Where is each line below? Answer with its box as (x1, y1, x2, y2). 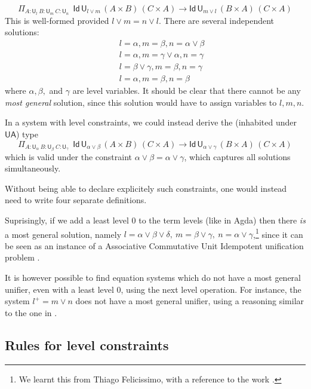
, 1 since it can (253, 226, 303, 240)
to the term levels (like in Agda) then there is (138, 214, 306, 226)
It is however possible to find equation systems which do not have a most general (5, 271, 301, 284)
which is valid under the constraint (5, 150, 132, 163)
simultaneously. (5, 162, 61, 174)
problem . (5, 251, 40, 264)
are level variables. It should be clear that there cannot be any (72, 84, 301, 97)
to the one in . (5, 306, 57, 318)
